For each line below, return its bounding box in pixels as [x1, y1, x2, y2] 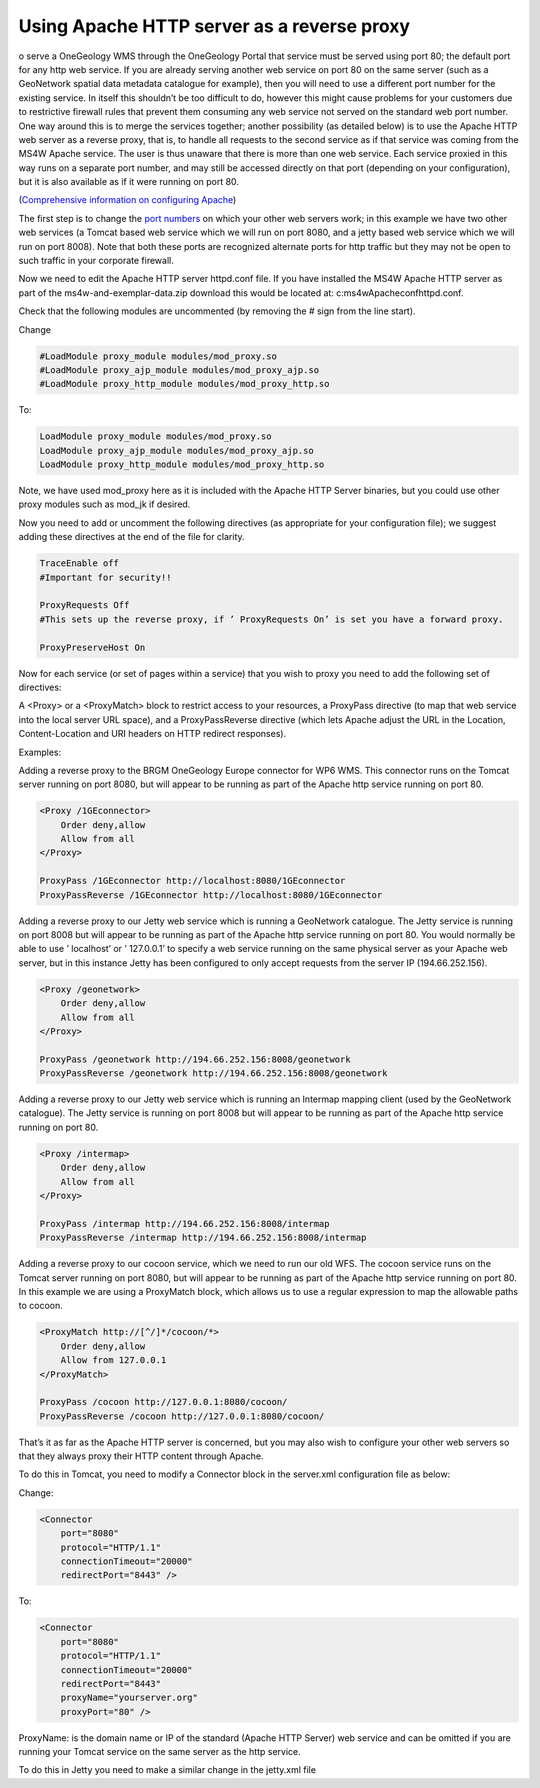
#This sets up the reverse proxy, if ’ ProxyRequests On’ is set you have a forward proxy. [39, 613, 504, 625]
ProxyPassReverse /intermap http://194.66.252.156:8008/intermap [39, 1232, 367, 1244]
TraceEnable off [39, 558, 120, 569]
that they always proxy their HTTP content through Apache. [18, 1450, 264, 1462]
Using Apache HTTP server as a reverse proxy [18, 15, 410, 37]
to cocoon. [18, 1300, 64, 1312]
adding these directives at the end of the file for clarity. [18, 531, 245, 543]
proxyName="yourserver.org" [60, 1692, 199, 1704]
